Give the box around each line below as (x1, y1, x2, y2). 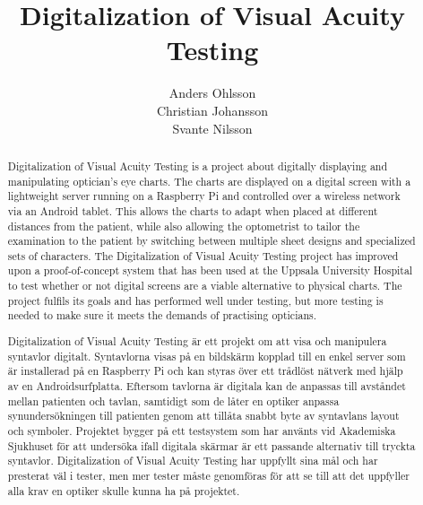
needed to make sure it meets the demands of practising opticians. (7, 308, 316, 323)
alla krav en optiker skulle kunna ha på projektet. (7, 483, 240, 498)
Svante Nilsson (172, 118, 253, 137)
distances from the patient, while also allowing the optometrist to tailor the (7, 218, 360, 233)
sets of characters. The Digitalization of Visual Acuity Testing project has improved (7, 248, 399, 263)
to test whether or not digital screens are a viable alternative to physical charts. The (7, 278, 402, 293)
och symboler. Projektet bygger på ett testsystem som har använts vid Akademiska (7, 422, 396, 438)
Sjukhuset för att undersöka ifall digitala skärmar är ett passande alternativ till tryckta (7, 438, 416, 453)
